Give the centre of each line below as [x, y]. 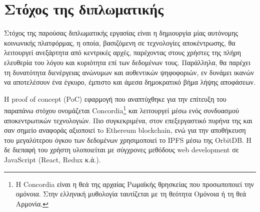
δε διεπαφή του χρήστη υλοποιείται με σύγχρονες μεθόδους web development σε [121, 150]
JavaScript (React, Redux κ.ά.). [52, 159]
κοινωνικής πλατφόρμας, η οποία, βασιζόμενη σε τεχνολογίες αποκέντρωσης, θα [120, 42]
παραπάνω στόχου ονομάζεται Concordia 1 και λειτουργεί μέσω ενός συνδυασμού [121, 110]
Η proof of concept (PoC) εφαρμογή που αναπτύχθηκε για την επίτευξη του [115, 98]
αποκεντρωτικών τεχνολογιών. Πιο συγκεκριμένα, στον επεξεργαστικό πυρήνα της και [128, 120]
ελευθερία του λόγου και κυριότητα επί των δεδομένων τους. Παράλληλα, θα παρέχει [127, 62]
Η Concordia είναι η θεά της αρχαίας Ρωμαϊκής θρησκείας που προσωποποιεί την [135, 184]
